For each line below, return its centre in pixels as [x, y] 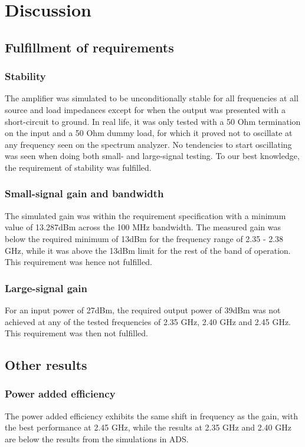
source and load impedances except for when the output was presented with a [145, 109]
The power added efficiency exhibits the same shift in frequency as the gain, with [151, 415]
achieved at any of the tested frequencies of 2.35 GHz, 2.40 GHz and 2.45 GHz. [148, 321]
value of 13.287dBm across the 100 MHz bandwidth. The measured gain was [143, 227]
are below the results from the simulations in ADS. [97, 438]
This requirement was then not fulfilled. [76, 333]
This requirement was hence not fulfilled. [78, 262]
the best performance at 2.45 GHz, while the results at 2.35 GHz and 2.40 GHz [148, 427]
